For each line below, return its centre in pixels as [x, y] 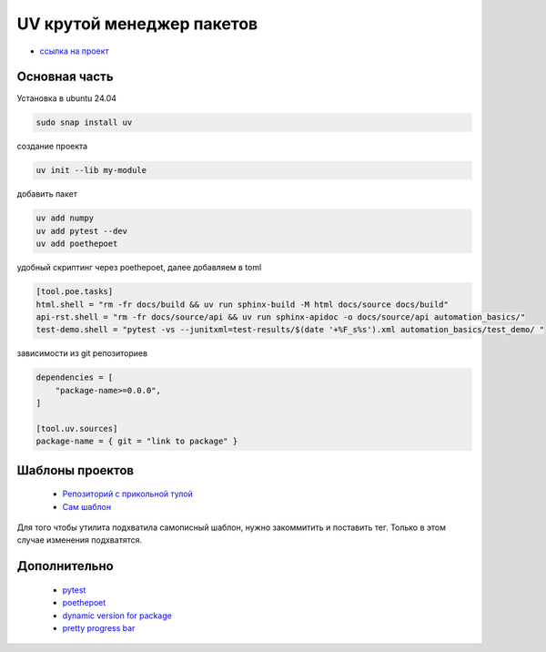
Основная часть [65, 77]
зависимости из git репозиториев [82, 353]
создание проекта [52, 147]
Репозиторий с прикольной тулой [127, 494]
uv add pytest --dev [81, 231]
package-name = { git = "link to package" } [137, 441]
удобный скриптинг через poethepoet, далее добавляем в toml [139, 268]
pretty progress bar [99, 627]
